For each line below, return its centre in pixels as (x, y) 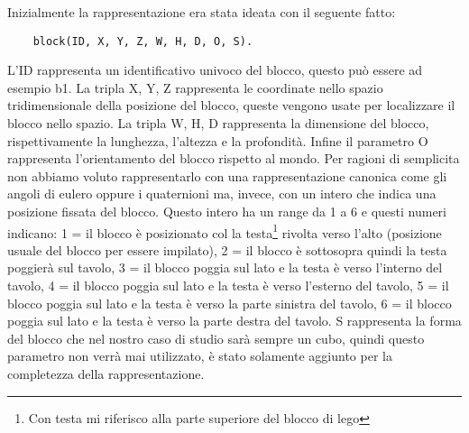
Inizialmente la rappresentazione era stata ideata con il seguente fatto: (202, 12)
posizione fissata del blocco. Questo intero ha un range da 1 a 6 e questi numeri (227, 211)
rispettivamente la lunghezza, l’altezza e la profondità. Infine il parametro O (218, 140)
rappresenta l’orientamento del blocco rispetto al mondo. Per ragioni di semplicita (234, 158)
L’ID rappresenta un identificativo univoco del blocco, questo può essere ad (215, 70)
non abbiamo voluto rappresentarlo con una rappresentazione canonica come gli (227, 175)
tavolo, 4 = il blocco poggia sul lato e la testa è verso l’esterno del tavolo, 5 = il (228, 286)
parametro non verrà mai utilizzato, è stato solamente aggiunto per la (200, 356)
